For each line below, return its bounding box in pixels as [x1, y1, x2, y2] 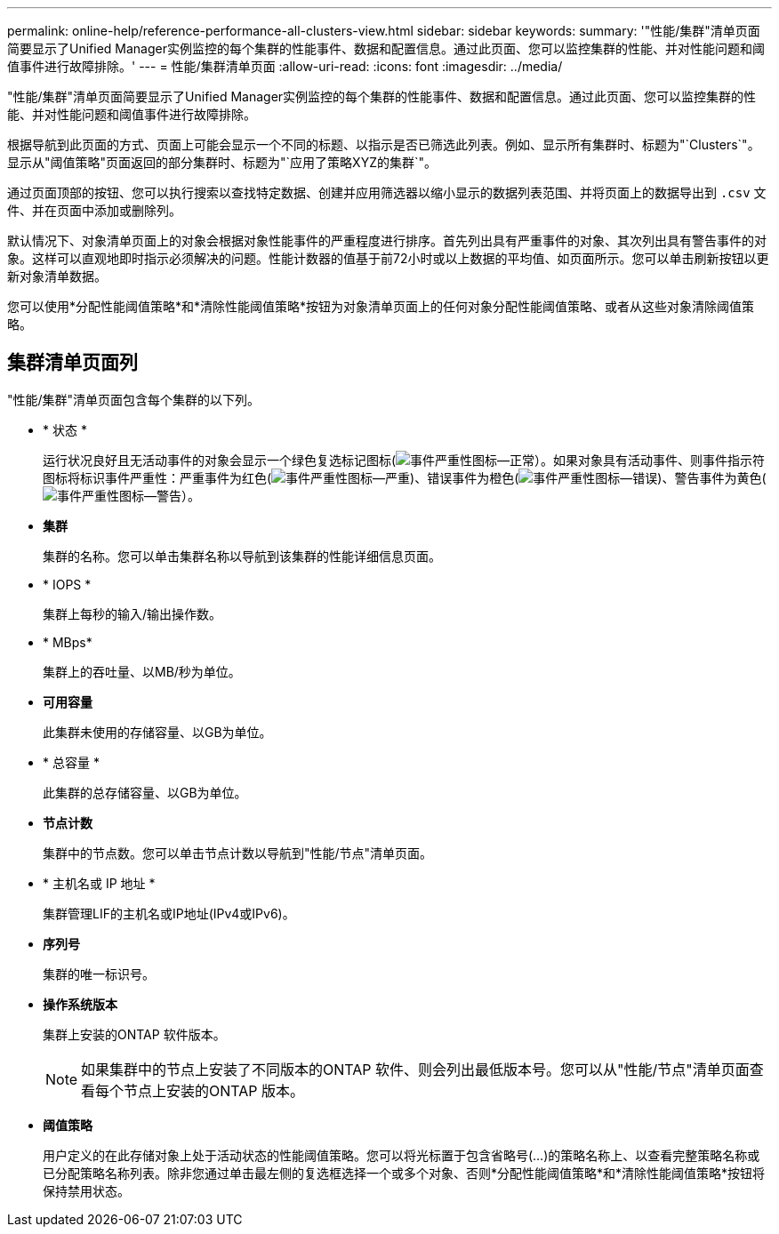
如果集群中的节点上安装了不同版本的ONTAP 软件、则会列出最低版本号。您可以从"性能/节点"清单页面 [81, 1060, 750, 1078]
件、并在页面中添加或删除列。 [7, 203, 181, 218]
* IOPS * [43, 576, 92, 592]
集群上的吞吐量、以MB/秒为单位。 [43, 663, 241, 679]
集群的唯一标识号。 [43, 966, 155, 982]
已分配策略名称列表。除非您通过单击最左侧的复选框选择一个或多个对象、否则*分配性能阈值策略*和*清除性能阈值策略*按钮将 [43, 1165, 766, 1181]
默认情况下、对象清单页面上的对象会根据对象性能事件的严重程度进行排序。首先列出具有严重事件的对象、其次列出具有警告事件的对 [7, 233, 767, 248]
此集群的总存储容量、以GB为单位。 [43, 784, 247, 800]
